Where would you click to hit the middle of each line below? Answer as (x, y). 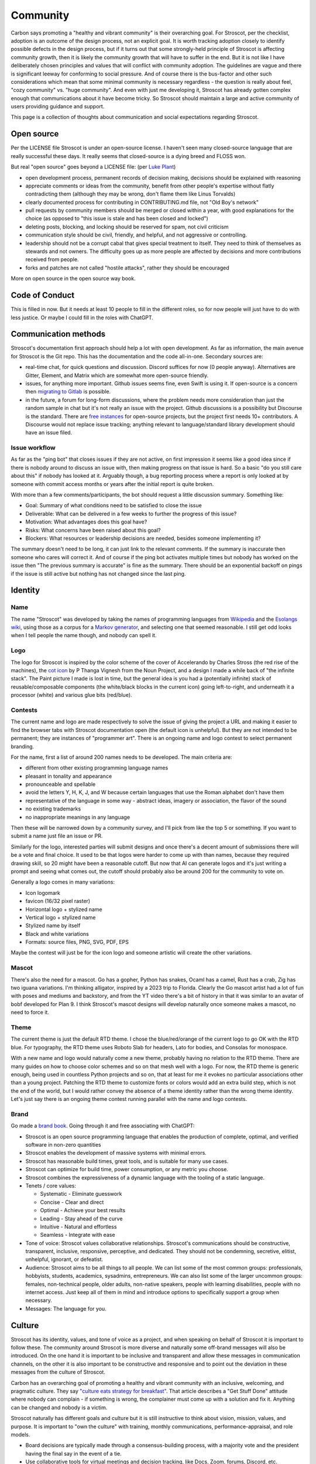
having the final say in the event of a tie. (74, 1453)
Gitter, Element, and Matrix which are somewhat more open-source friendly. (117, 375)
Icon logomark (43, 892)
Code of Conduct (43, 295)
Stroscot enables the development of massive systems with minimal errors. (116, 1153)
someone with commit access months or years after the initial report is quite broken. (112, 484)
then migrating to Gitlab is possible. (68, 392)
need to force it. (30, 1013)
